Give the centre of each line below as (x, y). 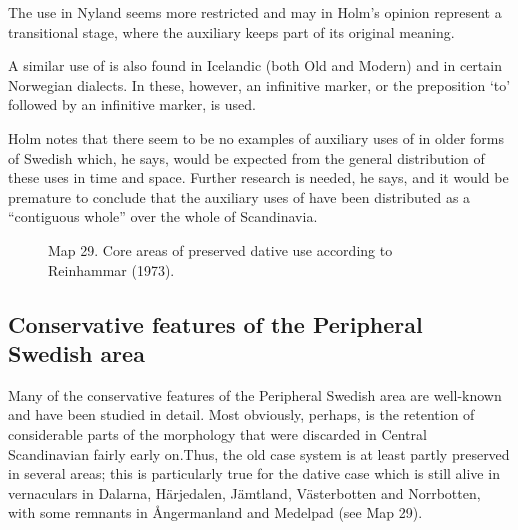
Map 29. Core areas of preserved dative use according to (220, 249)
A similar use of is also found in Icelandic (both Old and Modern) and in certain (255, 65)
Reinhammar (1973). (111, 269)
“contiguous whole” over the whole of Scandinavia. (163, 216)
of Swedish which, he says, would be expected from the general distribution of (246, 157)
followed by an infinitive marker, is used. (132, 104)
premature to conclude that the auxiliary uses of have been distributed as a (239, 196)
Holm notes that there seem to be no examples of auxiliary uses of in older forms (256, 137)
